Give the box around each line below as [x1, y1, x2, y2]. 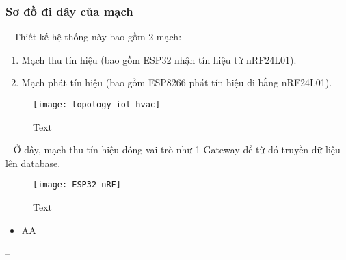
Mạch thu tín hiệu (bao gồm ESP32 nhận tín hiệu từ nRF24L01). [21, 52, 297, 66]
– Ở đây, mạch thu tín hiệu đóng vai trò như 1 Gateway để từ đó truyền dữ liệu [5, 142, 341, 157]
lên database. [5, 155, 61, 170]
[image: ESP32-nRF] [33, 180, 121, 190]
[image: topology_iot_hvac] [33, 100, 161, 109]
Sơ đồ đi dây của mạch [5, 2, 133, 19]
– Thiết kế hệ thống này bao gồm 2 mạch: [5, 29, 182, 44]
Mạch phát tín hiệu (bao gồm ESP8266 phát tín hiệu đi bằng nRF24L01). [21, 75, 332, 90]
